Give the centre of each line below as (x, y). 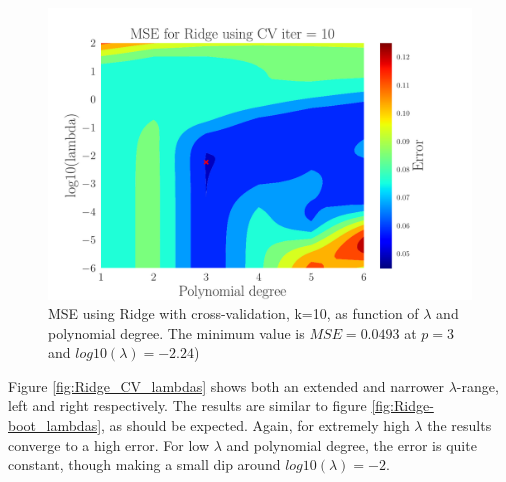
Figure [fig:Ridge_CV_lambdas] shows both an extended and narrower (226, 385)
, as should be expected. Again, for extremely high (255, 425)
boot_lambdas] (55, 425)
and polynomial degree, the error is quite (351, 444)
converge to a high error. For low (109, 444)
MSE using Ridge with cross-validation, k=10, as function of (233, 313)
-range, (477, 385)
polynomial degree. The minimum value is (176, 332)
